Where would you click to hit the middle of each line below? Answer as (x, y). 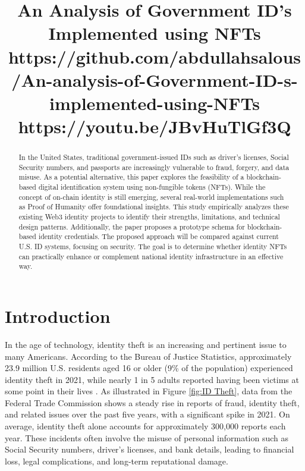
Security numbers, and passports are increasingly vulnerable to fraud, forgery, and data (154, 167)
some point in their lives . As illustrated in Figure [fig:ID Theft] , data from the (149, 391)
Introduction (58, 315)
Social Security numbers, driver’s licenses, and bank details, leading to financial (150, 449)
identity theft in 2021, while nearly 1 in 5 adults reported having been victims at (152, 379)
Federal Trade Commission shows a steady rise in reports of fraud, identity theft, (152, 402)
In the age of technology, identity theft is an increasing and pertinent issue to (146, 344)
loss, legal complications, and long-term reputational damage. (117, 461)
